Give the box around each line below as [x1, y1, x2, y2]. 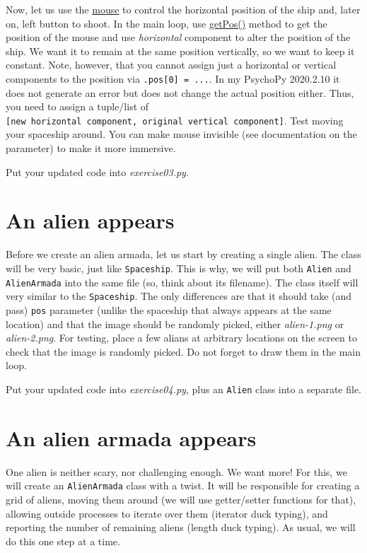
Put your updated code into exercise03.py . [6, 164, 189, 179]
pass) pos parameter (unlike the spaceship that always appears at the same [6, 302, 332, 317]
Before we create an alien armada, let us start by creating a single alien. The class [6, 247, 361, 262]
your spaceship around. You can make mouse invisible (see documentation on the [6, 127, 357, 141]
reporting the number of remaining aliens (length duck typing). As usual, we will [6, 520, 356, 535]
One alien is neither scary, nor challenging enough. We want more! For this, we [6, 464, 347, 479]
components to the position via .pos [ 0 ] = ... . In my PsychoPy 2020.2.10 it [6, 71, 340, 86]
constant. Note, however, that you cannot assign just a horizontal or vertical [6, 57, 337, 72]
